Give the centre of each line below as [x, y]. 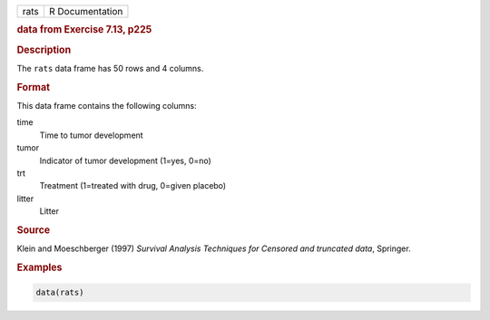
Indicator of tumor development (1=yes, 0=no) [126, 160]
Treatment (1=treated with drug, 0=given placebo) [133, 186]
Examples [39, 267]
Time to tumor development [92, 135]
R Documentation [86, 11]
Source [34, 229]
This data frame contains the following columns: [107, 105]
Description [44, 50]
